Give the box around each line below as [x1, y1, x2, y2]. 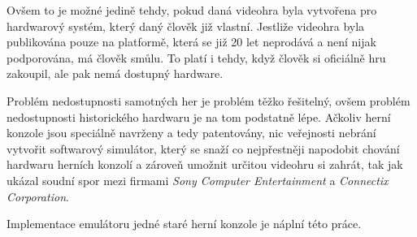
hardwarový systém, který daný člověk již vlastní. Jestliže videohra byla [7, 17, 365, 34]
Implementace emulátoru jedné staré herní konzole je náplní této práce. [7, 215, 362, 232]
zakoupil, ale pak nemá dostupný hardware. [7, 65, 224, 82]
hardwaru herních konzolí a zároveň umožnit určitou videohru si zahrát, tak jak [7, 156, 403, 173]
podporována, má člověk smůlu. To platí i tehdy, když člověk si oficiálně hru [7, 49, 386, 66]
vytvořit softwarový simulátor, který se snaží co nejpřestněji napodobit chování [7, 140, 400, 157]
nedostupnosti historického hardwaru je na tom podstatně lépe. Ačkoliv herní [7, 108, 391, 125]
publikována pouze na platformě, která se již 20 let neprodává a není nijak [7, 33, 376, 50]
